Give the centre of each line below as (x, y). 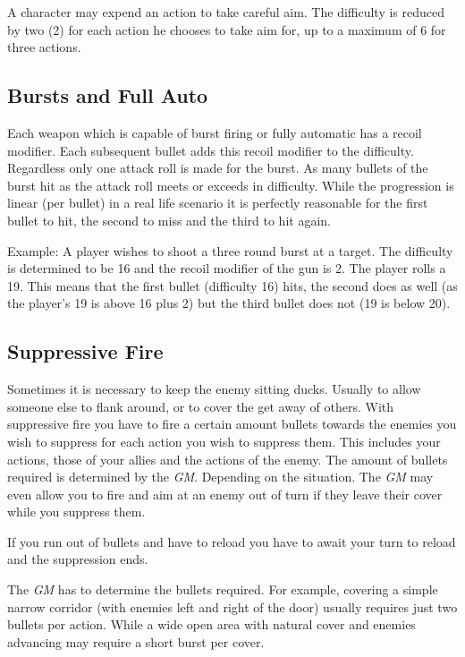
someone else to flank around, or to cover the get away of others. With (201, 406)
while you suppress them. (76, 512)
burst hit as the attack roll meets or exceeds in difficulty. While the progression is (231, 185)
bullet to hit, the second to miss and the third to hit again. (169, 220)
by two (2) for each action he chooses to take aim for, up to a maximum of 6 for (227, 29)
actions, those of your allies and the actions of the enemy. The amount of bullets (228, 459)
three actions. (44, 47)
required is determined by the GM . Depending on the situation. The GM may (220, 477)
